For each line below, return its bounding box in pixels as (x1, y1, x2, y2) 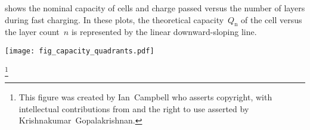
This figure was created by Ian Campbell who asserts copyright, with (18, 90, 272, 103)
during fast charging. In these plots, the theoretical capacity (5, 13, 224, 26)
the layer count (5, 26, 60, 38)
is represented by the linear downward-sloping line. (71, 26, 257, 38)
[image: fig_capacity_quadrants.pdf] (5, 46, 154, 55)
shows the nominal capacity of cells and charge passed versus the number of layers (5, 2, 305, 14)
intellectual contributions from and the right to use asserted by (18, 102, 249, 115)
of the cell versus (241, 13, 302, 26)
